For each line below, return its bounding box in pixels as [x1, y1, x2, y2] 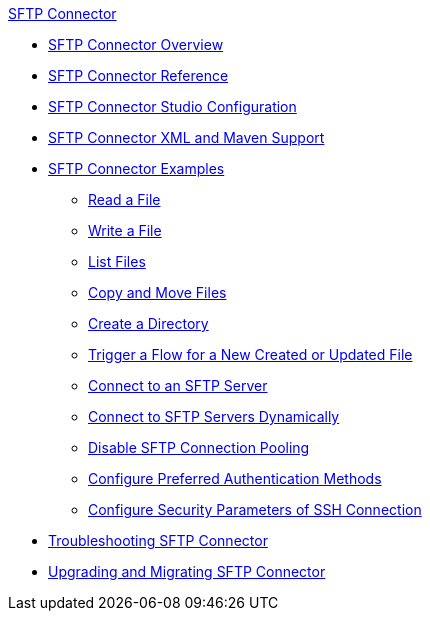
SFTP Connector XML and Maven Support [48, 129, 325, 146]
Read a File [88, 191, 161, 208]
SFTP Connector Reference [48, 67, 229, 84]
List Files [88, 253, 146, 270]
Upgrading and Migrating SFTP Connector [48, 563, 326, 580]
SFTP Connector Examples [48, 160, 225, 177]
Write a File [88, 222, 162, 239]
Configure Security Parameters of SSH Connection [88, 501, 422, 518]
